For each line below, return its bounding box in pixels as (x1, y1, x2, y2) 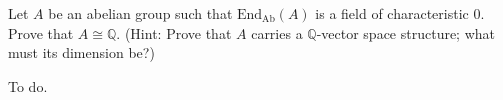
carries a (251, 22, 303, 43)
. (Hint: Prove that (116, 22, 232, 43)
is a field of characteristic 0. (315, 3, 485, 23)
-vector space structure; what (316, 22, 496, 43)
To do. (8, 75, 48, 96)
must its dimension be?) (8, 42, 155, 63)
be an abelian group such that (48, 3, 233, 23)
